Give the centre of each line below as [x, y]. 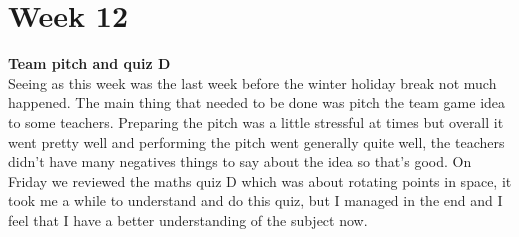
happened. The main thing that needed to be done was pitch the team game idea [257, 102]
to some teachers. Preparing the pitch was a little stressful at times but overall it [256, 121]
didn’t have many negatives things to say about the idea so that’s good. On [240, 161]
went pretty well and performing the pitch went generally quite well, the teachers [256, 141]
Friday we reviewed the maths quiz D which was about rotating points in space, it [260, 180]
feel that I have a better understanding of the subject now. [188, 219]
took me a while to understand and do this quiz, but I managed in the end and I [255, 200]
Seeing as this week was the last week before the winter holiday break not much [252, 82]
